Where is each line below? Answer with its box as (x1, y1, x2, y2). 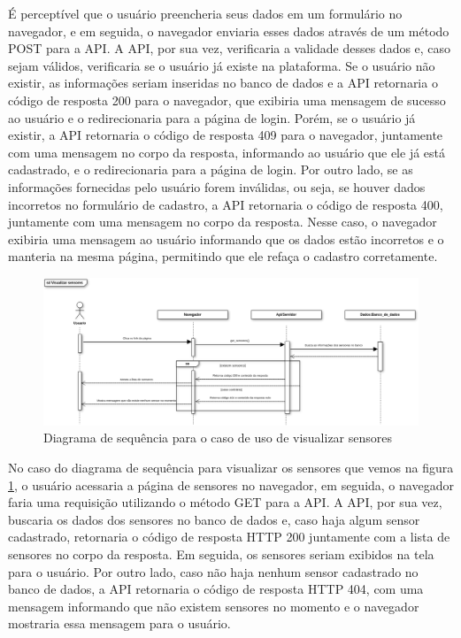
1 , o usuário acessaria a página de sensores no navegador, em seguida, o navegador (8, 475, 454, 494)
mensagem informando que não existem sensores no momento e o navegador (8, 596, 419, 615)
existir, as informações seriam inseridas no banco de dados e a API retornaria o (8, 73, 438, 92)
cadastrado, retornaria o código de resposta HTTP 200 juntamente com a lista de (8, 527, 450, 546)
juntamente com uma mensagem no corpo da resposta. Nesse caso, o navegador (8, 212, 437, 231)
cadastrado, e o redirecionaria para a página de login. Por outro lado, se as (8, 160, 413, 179)
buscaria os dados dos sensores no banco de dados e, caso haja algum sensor (8, 510, 420, 528)
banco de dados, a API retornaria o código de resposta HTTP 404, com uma (8, 580, 424, 598)
